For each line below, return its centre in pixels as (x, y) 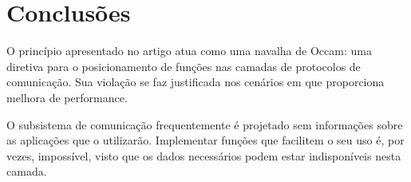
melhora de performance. (67, 97)
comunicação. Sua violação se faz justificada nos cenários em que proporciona (196, 82)
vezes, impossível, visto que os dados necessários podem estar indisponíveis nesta (204, 155)
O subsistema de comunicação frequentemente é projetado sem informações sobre (205, 124)
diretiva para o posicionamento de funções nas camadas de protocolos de (184, 66)
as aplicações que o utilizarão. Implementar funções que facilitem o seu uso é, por (205, 140)
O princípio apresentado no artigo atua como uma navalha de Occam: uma (189, 51)
